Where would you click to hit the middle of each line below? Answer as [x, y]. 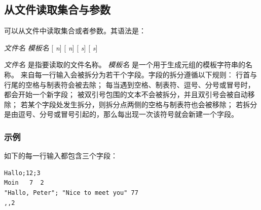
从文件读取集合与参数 [57, 9]
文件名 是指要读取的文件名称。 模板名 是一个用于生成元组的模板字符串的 [125, 65]
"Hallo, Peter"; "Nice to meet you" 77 [71, 193]
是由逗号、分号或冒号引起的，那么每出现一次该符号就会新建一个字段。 [121, 114]
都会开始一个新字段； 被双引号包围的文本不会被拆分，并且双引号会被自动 [126, 94]
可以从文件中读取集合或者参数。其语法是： [75, 31]
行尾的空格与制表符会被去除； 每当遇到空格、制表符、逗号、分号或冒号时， [129, 84]
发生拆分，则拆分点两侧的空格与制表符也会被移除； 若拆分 [160, 104]
